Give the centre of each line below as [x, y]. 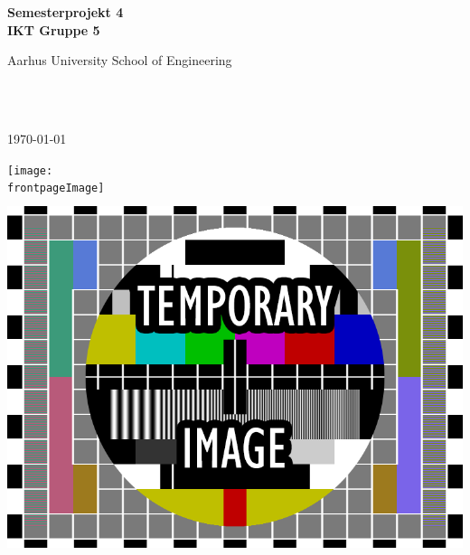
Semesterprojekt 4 [66, 12]
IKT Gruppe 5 [54, 29]
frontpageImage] [56, 188]
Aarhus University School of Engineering [120, 60]
